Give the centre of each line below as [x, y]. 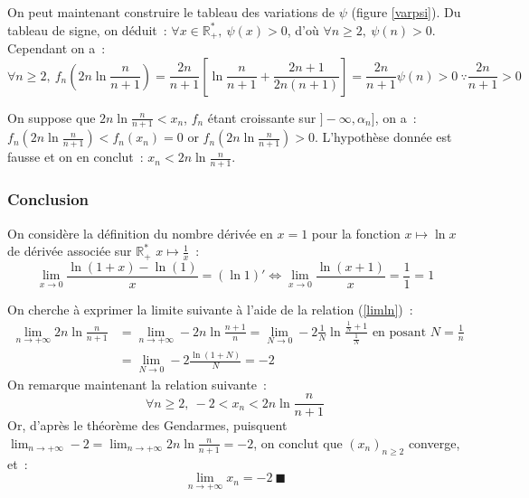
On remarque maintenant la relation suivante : [137, 384]
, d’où [303, 29]
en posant [399, 332]
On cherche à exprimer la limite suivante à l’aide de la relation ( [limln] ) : [210, 309]
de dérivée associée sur [70, 251]
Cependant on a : [57, 48]
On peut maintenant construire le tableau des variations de [171, 12]
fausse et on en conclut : [76, 157]
